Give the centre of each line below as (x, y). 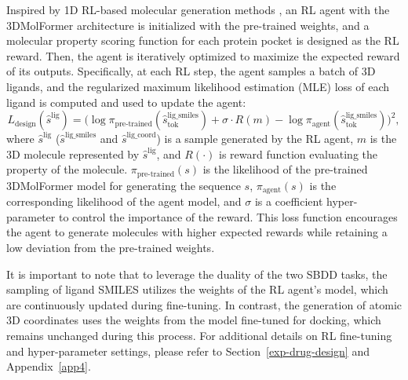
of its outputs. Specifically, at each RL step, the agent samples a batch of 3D (191, 71)
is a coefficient (289, 201)
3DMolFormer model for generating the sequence (124, 185)
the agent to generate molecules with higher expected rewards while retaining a (197, 232)
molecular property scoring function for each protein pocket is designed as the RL (203, 40)
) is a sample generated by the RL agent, (255, 139)
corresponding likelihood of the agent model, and (124, 201)
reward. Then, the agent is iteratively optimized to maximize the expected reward (203, 55)
